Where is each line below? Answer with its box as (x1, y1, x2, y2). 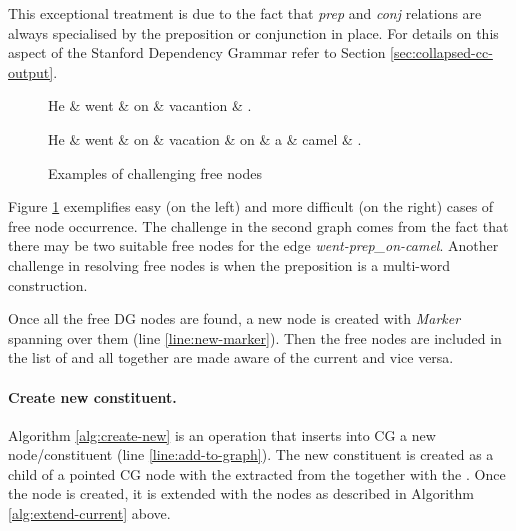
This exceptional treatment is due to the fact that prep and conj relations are (8, 3, 482, 23)
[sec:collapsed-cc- (390, 42, 493, 63)
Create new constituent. (8, 386, 177, 407)
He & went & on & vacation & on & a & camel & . (48, 128, 362, 149)
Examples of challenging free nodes (48, 162, 262, 183)
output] (8, 61, 54, 82)
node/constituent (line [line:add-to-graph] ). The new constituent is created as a (8, 444, 494, 465)
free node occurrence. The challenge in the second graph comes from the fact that (8, 215, 509, 236)
